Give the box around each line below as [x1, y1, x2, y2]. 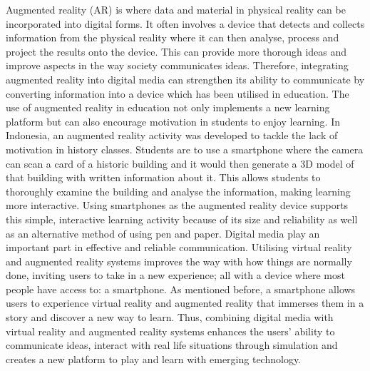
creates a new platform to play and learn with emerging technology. [6, 351, 302, 366]
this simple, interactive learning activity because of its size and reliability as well [6, 211, 358, 226]
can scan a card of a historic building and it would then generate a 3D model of [6, 156, 354, 171]
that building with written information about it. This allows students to [6, 170, 321, 185]
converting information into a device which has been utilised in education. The [6, 86, 349, 101]
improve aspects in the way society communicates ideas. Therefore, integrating [6, 58, 349, 73]
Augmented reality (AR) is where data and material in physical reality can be [6, 2, 346, 16]
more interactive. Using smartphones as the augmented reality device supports [6, 198, 349, 213]
